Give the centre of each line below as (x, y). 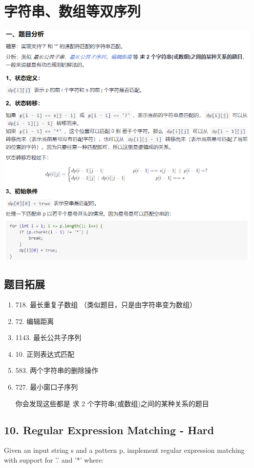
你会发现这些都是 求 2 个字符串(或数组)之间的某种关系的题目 (112, 403)
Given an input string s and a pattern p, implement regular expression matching (124, 450)
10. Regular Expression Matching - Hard (109, 430)
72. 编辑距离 (35, 321)
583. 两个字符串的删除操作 (57, 370)
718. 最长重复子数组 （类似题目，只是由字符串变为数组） (106, 305)
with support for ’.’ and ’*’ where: (54, 460)
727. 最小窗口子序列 (47, 387)
